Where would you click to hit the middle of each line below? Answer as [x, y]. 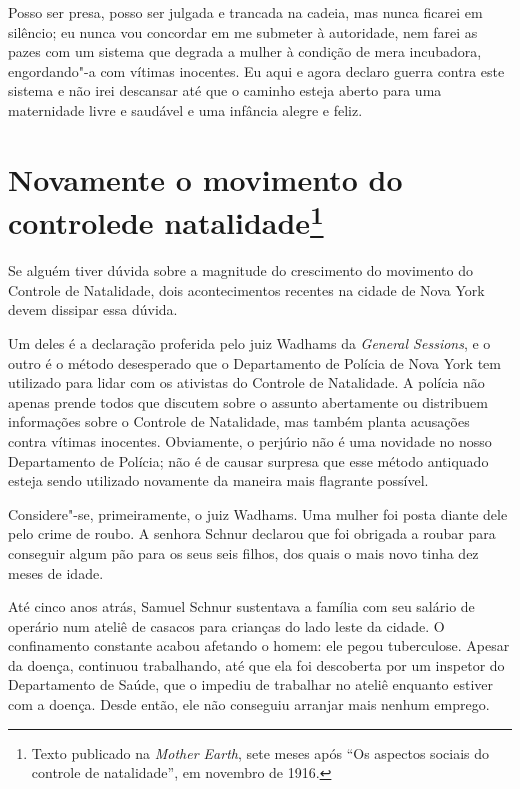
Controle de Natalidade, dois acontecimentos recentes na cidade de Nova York [246, 289]
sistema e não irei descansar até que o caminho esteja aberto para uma [225, 90]
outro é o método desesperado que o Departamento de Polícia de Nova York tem [254, 362]
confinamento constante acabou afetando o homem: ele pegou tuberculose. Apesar [259, 645]
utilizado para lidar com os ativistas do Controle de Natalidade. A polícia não [246, 382]
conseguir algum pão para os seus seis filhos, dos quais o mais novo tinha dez [243, 552]
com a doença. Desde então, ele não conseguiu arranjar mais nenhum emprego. [249, 704]
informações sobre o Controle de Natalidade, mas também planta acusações [239, 421]
